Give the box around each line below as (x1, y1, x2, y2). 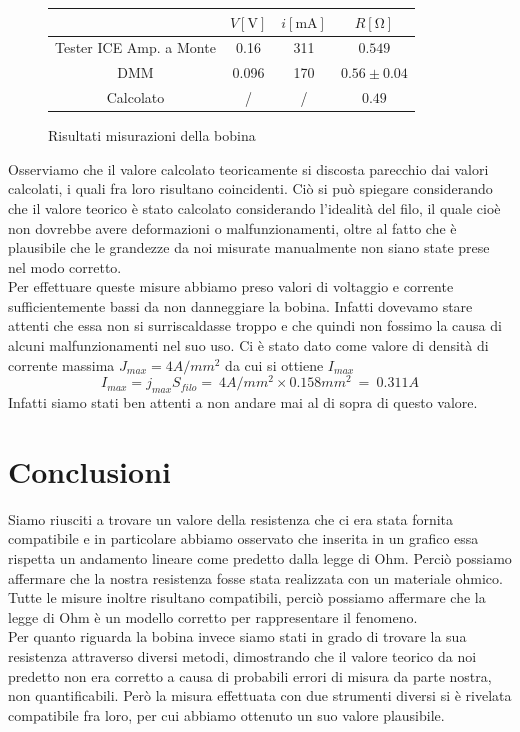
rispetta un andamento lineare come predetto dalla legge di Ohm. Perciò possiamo (8, 548, 512, 569)
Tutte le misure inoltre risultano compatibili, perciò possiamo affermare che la (8, 587, 486, 608)
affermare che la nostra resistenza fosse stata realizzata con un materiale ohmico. (8, 567, 503, 588)
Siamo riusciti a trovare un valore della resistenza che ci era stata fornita (8, 508, 454, 529)
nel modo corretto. (8, 256, 122, 277)
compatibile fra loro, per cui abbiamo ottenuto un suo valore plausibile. (8, 704, 445, 725)
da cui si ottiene (225, 354, 324, 375)
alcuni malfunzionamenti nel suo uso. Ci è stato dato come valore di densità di (8, 335, 489, 356)
